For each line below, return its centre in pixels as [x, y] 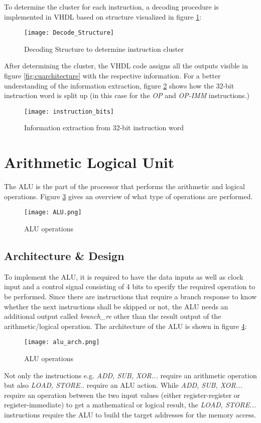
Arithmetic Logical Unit [89, 162]
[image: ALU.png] [53, 213]
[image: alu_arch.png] [62, 342]
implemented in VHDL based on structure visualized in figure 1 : [103, 16]
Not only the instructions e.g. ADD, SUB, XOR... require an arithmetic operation [130, 375]
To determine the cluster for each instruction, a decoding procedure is [111, 7]
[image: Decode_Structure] [69, 33]
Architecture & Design [64, 256]
